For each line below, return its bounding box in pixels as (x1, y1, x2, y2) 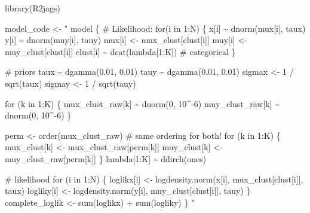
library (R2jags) (5, 2, 60, 14)
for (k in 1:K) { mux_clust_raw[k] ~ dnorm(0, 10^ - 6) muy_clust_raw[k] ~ (5, 97, 280, 109)
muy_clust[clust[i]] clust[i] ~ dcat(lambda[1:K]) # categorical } (5, 45, 236, 57)
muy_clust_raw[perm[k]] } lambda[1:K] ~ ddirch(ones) (5, 152, 207, 165)
